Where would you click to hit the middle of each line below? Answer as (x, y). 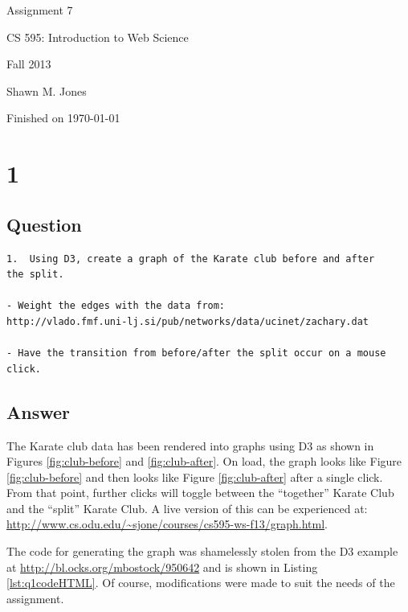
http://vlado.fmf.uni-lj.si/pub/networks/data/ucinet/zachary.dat (188, 321)
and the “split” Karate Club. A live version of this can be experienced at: (187, 508)
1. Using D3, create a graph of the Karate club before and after (191, 259)
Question (44, 224)
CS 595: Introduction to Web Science (98, 37)
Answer (39, 411)
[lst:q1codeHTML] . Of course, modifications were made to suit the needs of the (201, 583)
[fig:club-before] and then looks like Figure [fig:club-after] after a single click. (195, 476)
